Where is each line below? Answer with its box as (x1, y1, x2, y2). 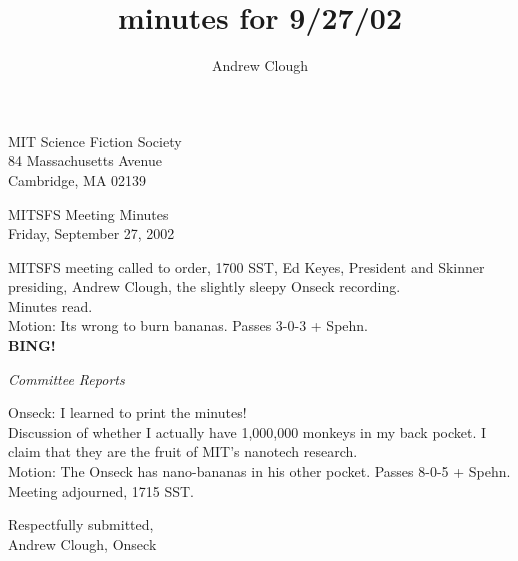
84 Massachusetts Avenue (8, 150, 162, 171)
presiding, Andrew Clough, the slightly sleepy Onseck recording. (8, 276, 401, 297)
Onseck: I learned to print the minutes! (8, 402, 247, 423)
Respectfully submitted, (8, 514, 154, 535)
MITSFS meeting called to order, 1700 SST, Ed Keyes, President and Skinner (8, 256, 485, 277)
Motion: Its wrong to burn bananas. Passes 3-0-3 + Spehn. (8, 315, 369, 336)
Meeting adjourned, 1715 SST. (8, 480, 194, 501)
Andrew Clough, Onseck (8, 533, 157, 554)
